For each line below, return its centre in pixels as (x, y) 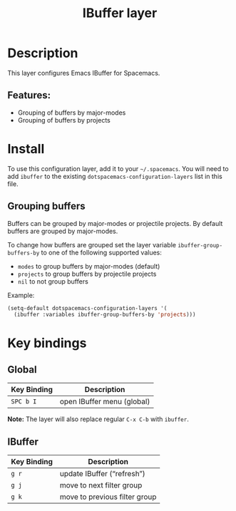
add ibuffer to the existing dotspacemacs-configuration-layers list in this (115, 176)
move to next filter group (101, 485)
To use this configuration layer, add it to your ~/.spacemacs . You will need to (118, 168)
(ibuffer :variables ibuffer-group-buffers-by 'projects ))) (105, 315)
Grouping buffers (46, 206)
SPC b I (24, 402)
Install (26, 149)
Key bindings (47, 343)
